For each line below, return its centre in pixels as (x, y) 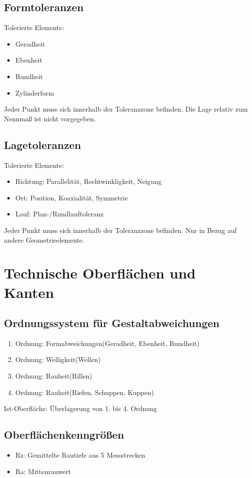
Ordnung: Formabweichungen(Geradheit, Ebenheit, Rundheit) (108, 343)
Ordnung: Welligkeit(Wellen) (58, 359)
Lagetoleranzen (42, 144)
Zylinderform (35, 92)
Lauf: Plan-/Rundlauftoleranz (59, 214)
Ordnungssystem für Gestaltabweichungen (112, 323)
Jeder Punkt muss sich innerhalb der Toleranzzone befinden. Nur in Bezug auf (120, 230)
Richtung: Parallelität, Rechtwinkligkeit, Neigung (88, 181)
